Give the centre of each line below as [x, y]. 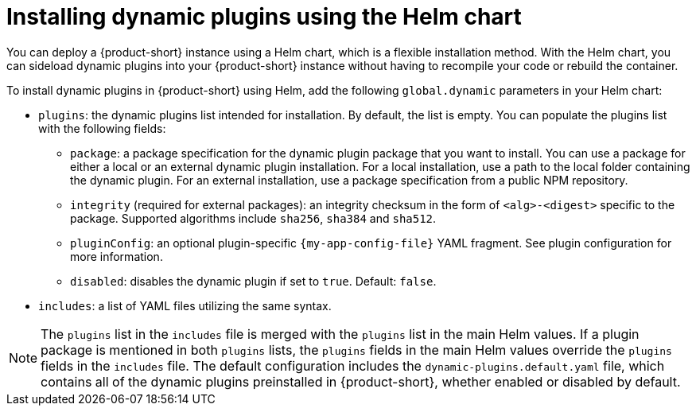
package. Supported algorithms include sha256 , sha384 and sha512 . [253, 218]
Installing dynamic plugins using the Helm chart [264, 17]
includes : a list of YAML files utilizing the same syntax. [185, 305]
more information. [117, 256]
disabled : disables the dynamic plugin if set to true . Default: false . [253, 281]
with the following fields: [102, 128]
